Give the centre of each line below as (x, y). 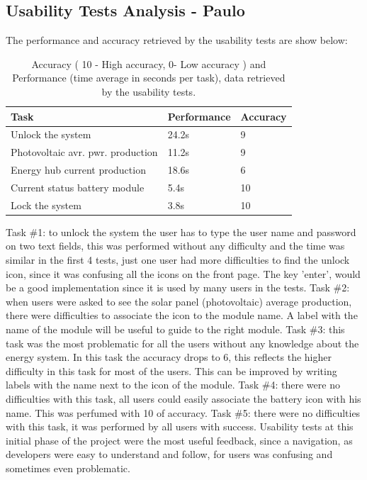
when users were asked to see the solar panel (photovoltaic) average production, (179, 301)
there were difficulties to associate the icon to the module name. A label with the (182, 315)
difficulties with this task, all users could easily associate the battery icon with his (183, 399)
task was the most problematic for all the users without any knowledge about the (182, 343)
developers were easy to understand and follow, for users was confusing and (169, 454)
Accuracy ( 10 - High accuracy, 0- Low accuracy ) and (149, 63)
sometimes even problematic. (68, 468)
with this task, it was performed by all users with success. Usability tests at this (180, 426)
